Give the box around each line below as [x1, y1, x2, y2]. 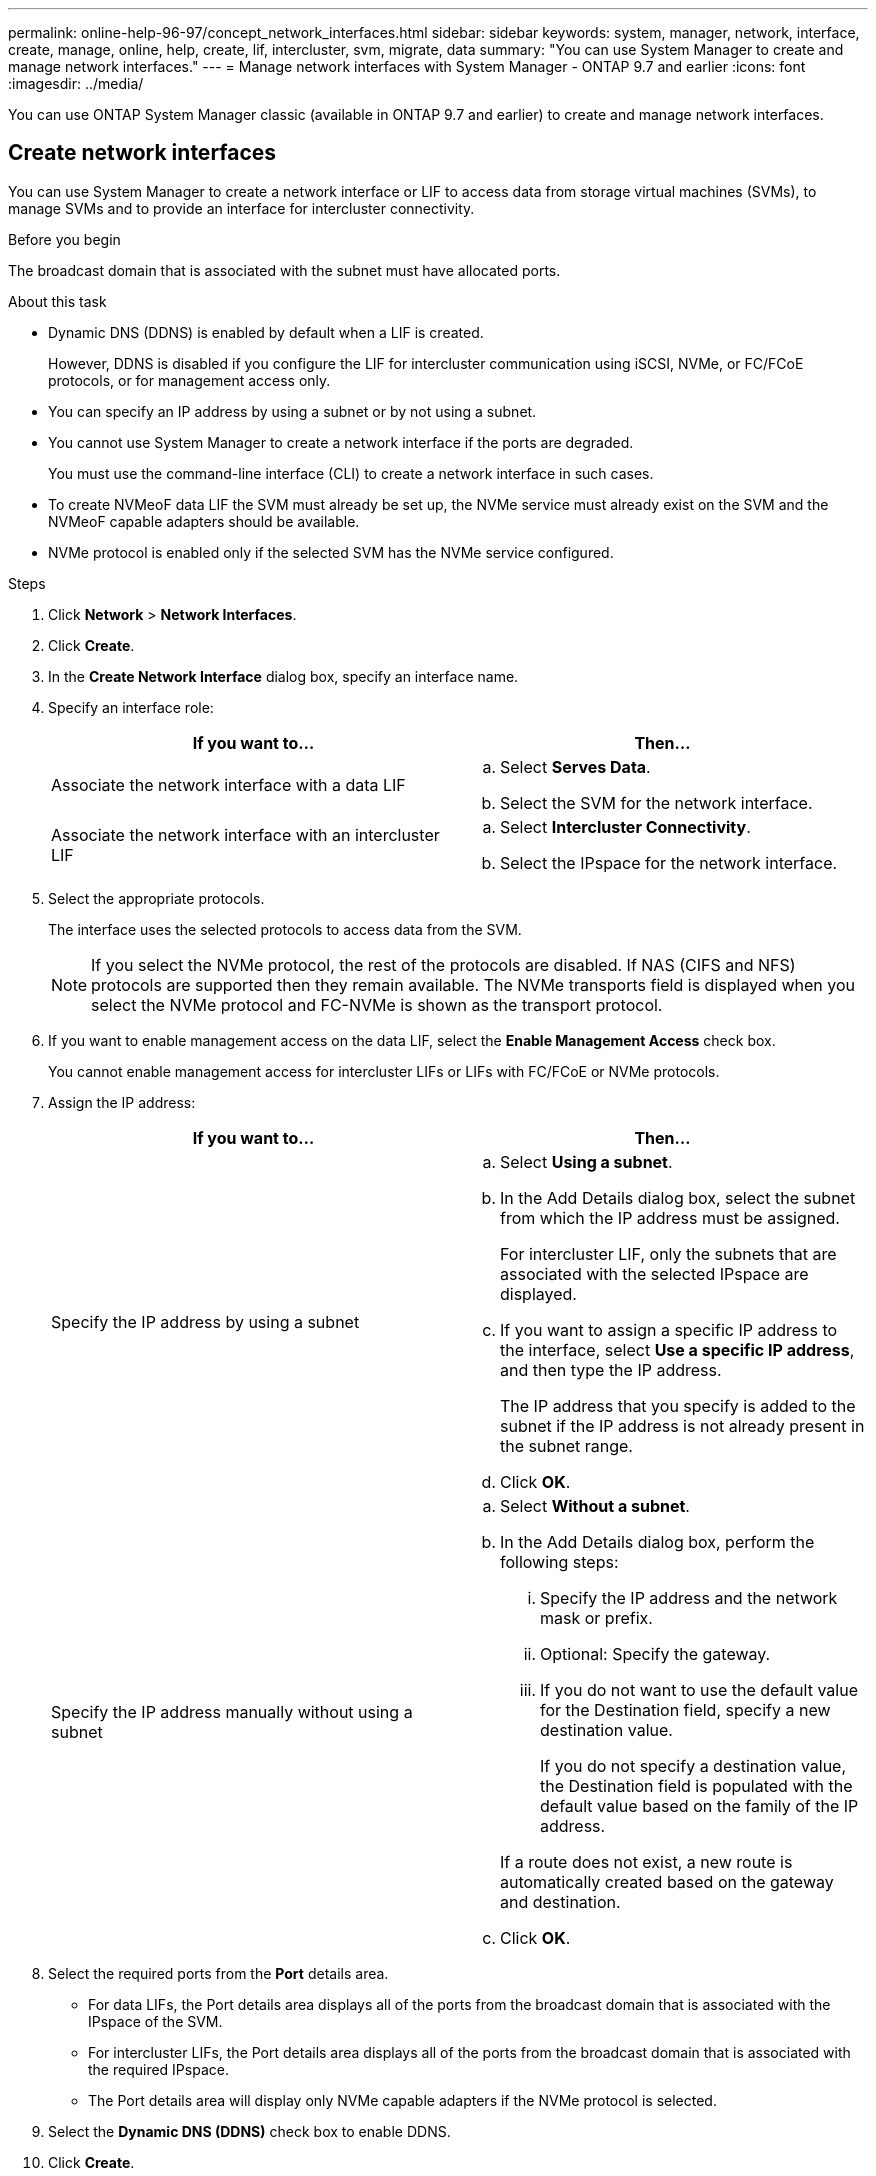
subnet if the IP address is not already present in [500, 1415, 865, 1436]
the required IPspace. [88, 2060, 229, 2078]
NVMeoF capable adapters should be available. [48, 512, 360, 530]
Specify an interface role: [48, 698, 214, 716]
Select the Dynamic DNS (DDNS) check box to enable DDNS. [48, 2122, 451, 2140]
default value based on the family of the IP [540, 1795, 859, 1816]
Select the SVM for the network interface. [500, 792, 813, 813]
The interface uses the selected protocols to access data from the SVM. [48, 920, 522, 938]
